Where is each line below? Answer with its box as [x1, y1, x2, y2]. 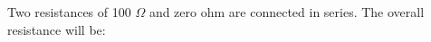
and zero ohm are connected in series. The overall [148, 3, 425, 21]
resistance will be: [7, 20, 106, 38]
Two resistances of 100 [7, 3, 131, 21]
